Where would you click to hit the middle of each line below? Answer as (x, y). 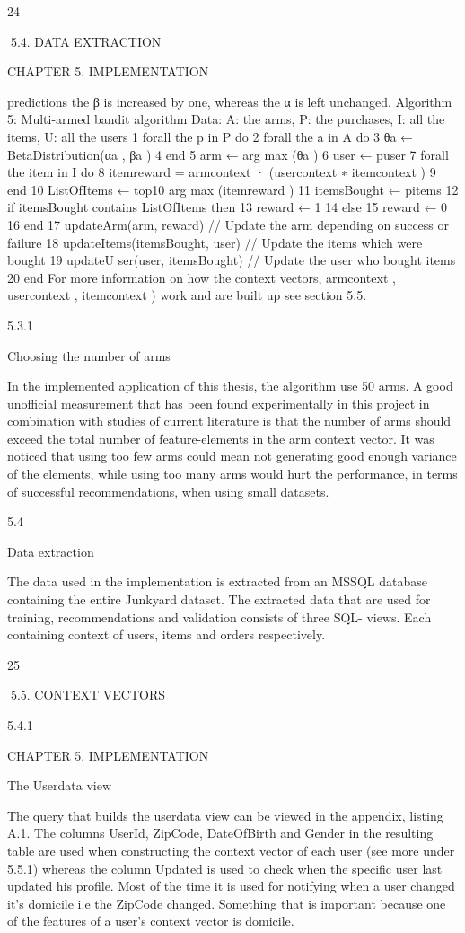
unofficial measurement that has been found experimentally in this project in (219, 403)
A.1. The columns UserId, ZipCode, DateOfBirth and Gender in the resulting (220, 833)
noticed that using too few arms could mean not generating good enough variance (232, 456)
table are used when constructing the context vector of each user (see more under (231, 850)
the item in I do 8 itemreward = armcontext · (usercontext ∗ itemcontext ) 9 (222, 172)
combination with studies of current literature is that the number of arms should (229, 421)
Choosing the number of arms (89, 355)
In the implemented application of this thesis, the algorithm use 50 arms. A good (230, 386)
